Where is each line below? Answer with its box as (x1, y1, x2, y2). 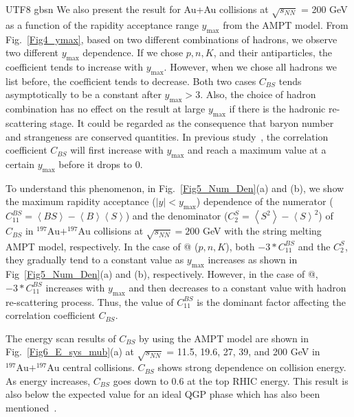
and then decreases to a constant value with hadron (129, 280, 346, 294)
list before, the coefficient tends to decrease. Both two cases (5, 73, 256, 88)
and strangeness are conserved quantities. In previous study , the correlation (5, 129, 329, 143)
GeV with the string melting (202, 224, 322, 238)
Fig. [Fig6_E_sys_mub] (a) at (5, 344, 135, 359)
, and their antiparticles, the (213, 45, 333, 60)
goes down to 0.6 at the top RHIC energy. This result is (113, 373, 349, 388)
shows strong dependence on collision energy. (157, 360, 346, 374)
